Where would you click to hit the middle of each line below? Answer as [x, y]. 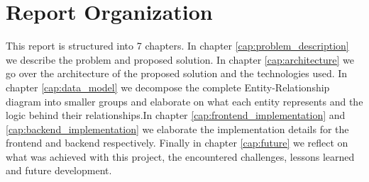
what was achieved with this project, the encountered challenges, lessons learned [180, 156]
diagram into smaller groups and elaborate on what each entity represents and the [184, 101]
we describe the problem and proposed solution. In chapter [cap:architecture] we [180, 59]
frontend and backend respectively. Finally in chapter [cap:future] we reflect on [177, 143]
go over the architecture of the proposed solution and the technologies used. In [177, 73]
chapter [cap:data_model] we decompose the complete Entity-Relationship [168, 87]
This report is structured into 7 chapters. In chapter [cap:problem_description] [177, 46]
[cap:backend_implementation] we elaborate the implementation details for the [177, 129]
